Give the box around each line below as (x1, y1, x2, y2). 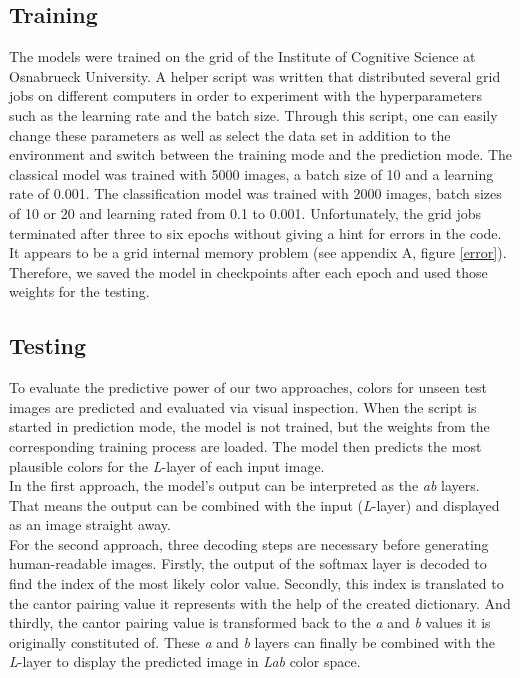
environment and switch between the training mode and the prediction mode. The (9, 144, 513, 165)
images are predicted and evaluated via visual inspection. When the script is (9, 396, 477, 417)
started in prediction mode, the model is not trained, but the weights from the (9, 416, 490, 437)
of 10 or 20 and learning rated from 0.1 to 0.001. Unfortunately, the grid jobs (9, 202, 482, 223)
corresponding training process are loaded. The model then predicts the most (9, 435, 482, 456)
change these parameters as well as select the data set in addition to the (9, 124, 451, 145)
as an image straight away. (9, 514, 171, 535)
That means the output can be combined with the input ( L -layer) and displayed (9, 494, 500, 515)
